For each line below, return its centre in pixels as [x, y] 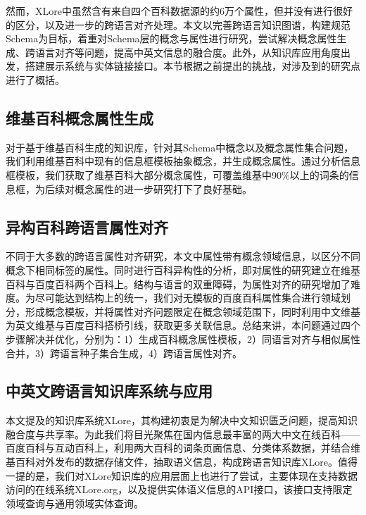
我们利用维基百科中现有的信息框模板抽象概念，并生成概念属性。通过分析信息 [183, 161]
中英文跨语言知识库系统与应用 [109, 391]
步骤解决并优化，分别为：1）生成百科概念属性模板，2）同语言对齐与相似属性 [183, 339]
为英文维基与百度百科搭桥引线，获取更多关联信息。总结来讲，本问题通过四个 [183, 325]
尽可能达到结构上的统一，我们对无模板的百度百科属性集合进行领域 [188, 298]
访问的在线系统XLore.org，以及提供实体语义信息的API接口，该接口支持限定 [179, 489]
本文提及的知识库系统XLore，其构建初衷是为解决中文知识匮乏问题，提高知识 [182, 420]
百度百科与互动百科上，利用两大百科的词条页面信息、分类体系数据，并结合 [178, 448]
